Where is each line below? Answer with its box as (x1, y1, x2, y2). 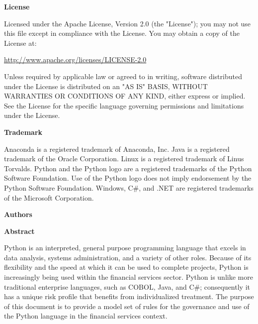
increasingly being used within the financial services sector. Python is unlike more (4, 272, 253, 282)
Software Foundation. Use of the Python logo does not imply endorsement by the (4, 173, 252, 183)
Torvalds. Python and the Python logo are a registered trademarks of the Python (4, 163, 252, 173)
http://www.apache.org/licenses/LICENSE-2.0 (4, 54, 147, 65)
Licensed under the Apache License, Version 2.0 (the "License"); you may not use (4, 18, 251, 28)
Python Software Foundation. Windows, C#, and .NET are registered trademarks (4, 182, 254, 193)
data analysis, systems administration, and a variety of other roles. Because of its (4, 252, 252, 262)
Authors (4, 209, 32, 219)
